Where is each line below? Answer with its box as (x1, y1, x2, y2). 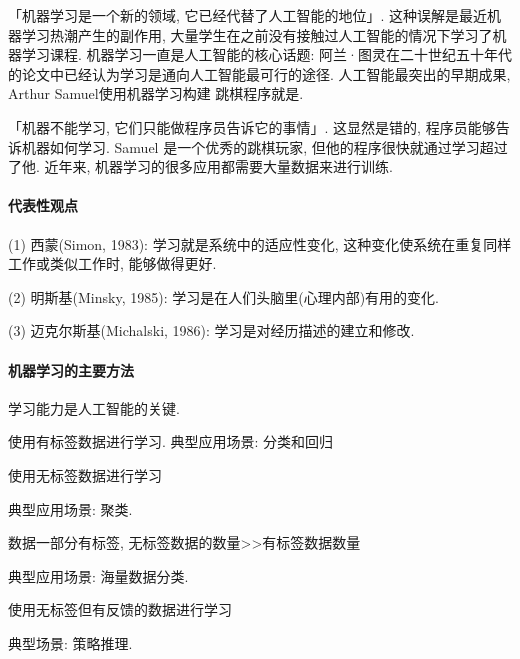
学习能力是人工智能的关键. (8, 397, 180, 418)
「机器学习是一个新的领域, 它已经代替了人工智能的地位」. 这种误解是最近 (8, 5, 488, 25)
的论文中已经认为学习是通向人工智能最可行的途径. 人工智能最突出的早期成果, (8, 63, 511, 84)
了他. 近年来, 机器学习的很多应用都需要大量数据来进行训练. (8, 156, 393, 177)
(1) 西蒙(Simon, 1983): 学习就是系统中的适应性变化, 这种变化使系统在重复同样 (8, 233, 512, 254)
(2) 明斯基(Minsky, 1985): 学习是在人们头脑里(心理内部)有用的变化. (8, 286, 439, 307)
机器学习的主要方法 (8, 359, 134, 380)
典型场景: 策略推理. (8, 632, 133, 653)
